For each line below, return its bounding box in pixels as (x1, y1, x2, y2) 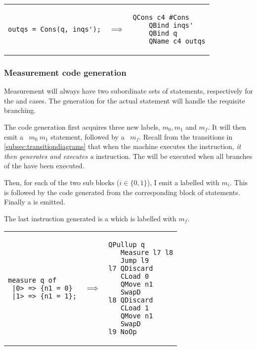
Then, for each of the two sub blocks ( (4, 177, 120, 187)
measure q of (8, 276, 57, 285)
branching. (4, 105, 36, 115)
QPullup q (108, 241, 145, 249)
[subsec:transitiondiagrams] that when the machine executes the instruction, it (4, 141, 241, 151)
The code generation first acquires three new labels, (4, 122, 160, 132)
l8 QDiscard (108, 296, 153, 304)
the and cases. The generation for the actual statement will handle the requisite (4, 95, 245, 105)
